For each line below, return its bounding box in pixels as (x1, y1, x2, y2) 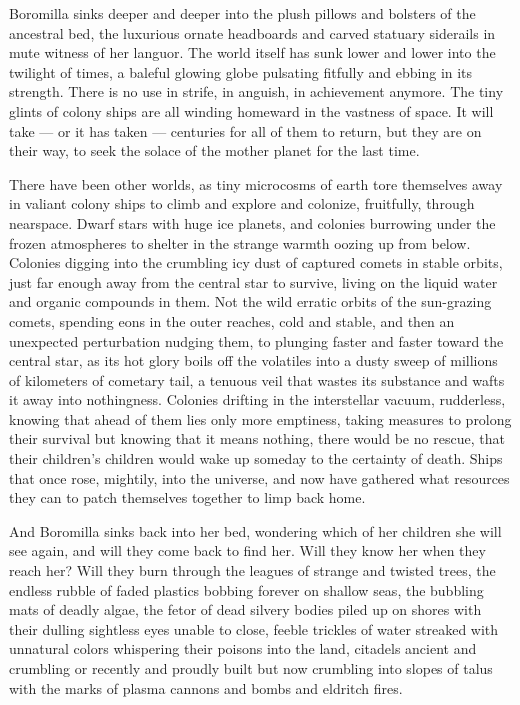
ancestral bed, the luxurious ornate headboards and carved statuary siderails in (9, 22, 496, 43)
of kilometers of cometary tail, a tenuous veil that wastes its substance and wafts (9, 369, 505, 390)
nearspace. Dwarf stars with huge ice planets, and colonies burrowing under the (9, 212, 496, 233)
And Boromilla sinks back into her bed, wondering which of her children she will (9, 520, 502, 541)
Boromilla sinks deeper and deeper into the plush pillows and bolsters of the (9, 3, 476, 23)
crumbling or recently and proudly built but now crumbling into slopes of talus (9, 658, 493, 678)
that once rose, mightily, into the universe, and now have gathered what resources (9, 467, 510, 488)
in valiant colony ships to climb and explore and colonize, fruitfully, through (9, 193, 475, 214)
